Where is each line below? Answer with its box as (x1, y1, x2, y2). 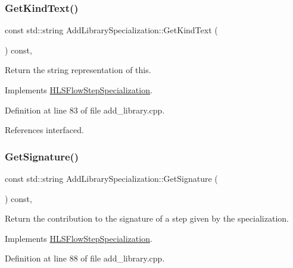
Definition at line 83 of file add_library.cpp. (5, 103, 165, 116)
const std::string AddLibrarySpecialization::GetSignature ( (5, 172, 218, 184)
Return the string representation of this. (5, 64, 151, 76)
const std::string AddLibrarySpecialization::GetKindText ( (5, 24, 218, 36)
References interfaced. (5, 124, 84, 136)
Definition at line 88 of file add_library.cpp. (5, 252, 165, 264)
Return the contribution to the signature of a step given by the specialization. (5, 212, 289, 225)
